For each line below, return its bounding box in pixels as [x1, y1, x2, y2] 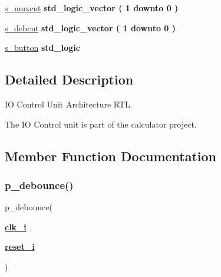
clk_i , [5, 220, 32, 233]
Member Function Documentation [5, 146, 217, 165]
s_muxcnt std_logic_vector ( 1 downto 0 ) [5, 2, 179, 14]
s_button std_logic [5, 41, 80, 54]
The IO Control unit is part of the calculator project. [5, 118, 197, 130]
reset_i [5, 240, 35, 253]
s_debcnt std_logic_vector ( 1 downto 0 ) [5, 21, 176, 34]
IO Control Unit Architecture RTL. [5, 97, 133, 110]
